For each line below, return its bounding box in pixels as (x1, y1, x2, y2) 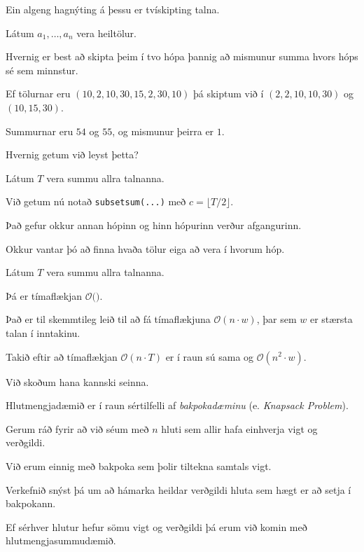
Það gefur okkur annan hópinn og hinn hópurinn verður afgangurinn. (6, 218, 302, 232)
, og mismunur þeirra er (112, 123, 214, 138)
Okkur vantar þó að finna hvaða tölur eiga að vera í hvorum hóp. (6, 241, 285, 256)
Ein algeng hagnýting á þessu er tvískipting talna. (6, 2, 220, 16)
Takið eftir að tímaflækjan (6, 349, 118, 364)
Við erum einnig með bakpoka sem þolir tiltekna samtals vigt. (6, 458, 272, 473)
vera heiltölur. (76, 25, 136, 40)
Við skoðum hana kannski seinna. (6, 374, 149, 389)
